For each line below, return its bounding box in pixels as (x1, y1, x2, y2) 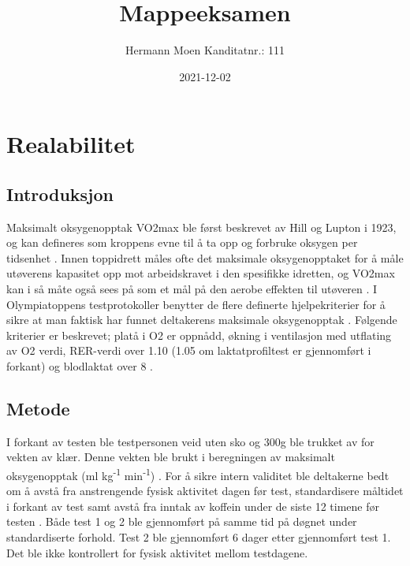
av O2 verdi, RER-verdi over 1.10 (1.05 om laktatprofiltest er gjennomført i (6, 342, 371, 359)
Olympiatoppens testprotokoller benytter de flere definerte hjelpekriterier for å (6, 296, 386, 312)
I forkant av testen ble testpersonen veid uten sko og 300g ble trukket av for (6, 433, 375, 449)
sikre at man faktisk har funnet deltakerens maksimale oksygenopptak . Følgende (6, 311, 397, 328)
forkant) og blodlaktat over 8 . (6, 358, 154, 374)
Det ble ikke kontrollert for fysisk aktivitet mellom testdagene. (6, 544, 308, 560)
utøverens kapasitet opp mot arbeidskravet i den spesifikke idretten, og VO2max (6, 265, 395, 281)
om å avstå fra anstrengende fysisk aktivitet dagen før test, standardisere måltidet (6, 482, 404, 499)
